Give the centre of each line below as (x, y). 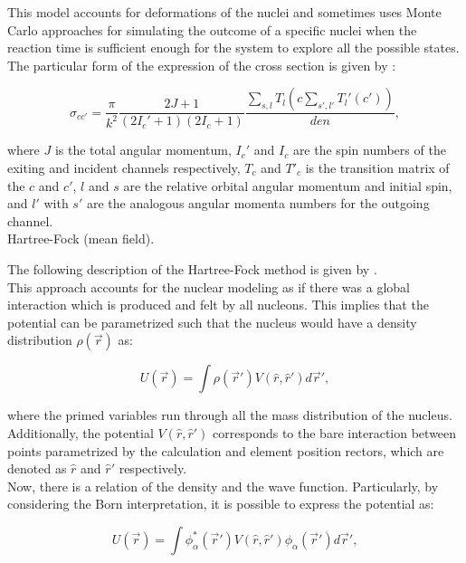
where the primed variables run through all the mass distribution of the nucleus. (230, 415)
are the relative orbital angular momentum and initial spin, (288, 185)
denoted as (37, 468)
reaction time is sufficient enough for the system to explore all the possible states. (233, 48)
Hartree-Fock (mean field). (81, 239)
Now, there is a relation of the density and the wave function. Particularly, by (223, 486)
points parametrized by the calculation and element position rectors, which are (226, 450)
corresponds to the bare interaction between (335, 432)
